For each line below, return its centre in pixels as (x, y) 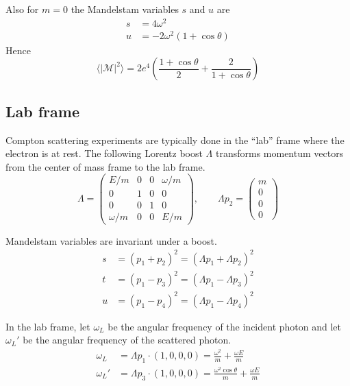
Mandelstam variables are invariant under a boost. (111, 240)
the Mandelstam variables (125, 9)
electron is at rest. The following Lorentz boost (104, 153)
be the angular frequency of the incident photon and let (224, 326)
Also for (22, 9)
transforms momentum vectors (279, 153)
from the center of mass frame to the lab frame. (105, 166)
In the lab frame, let (48, 326)
